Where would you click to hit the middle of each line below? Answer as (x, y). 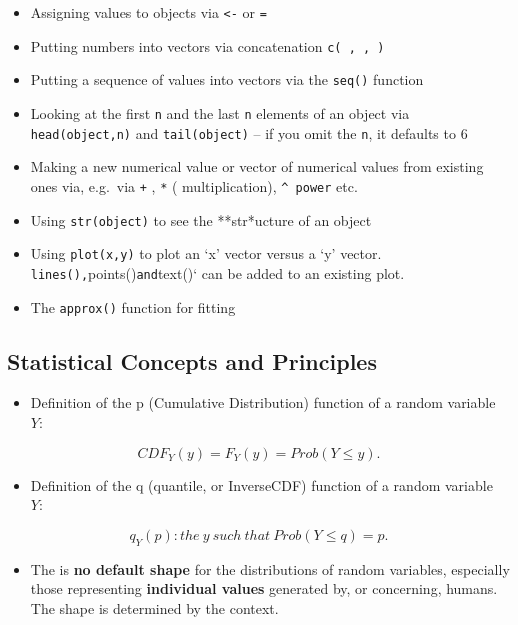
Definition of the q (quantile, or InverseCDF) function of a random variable (261, 484)
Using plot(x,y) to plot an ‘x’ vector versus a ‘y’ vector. (206, 253)
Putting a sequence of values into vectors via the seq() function (227, 79)
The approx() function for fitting (133, 306)
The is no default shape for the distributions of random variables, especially (270, 568)
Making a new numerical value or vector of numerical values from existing (257, 166)
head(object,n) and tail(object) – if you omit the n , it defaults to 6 (249, 132)
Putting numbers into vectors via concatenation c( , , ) (207, 45)
